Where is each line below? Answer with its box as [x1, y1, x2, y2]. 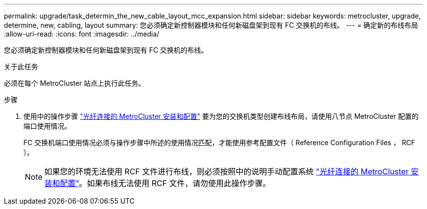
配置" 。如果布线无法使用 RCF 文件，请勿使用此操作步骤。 [60, 178, 271, 188]
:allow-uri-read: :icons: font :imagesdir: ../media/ [4, 30, 159, 38]
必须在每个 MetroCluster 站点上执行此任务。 [4, 79, 145, 87]
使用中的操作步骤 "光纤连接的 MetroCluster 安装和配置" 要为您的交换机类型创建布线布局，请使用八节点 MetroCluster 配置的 [23, 112, 419, 120]
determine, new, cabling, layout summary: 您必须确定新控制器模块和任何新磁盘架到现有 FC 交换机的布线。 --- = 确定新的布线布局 [4, 21, 418, 29]
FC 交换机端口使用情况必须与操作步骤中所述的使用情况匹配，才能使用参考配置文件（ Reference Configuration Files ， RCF [23, 138, 415, 147]
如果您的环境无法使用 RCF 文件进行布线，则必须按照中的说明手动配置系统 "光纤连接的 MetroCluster [44, 167, 409, 176]
